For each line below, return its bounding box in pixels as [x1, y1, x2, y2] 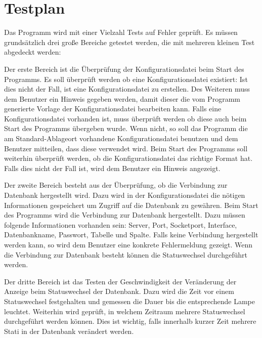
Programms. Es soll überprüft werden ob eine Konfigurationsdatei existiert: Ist [4, 73, 248, 84]
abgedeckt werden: [4, 47, 61, 57]
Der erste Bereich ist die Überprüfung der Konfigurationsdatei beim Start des [4, 63, 244, 74]
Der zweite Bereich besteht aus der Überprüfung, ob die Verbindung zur [4, 180, 228, 190]
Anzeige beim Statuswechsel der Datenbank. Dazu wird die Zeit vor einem [4, 286, 234, 297]
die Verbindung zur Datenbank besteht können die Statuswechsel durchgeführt [4, 249, 247, 260]
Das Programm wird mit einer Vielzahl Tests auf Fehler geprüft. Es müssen [4, 27, 238, 37]
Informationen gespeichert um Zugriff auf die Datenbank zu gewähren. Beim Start [4, 199, 258, 210]
